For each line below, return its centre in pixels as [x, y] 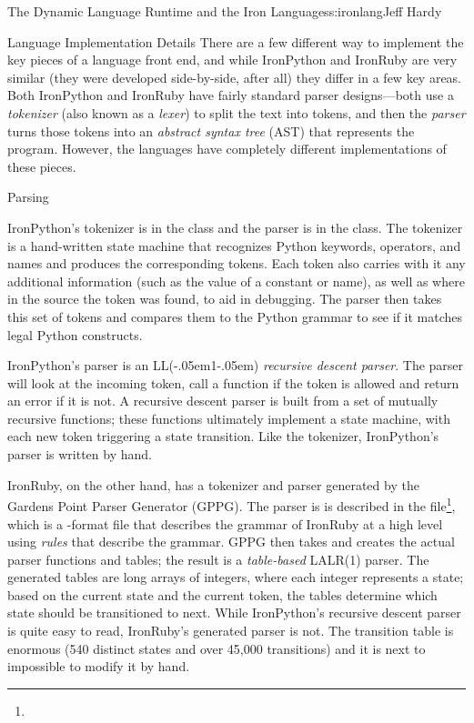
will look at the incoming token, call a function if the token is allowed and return [233, 382]
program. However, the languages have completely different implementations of [227, 149]
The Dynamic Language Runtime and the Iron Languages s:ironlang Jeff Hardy [225, 11]
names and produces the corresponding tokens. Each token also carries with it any [237, 263]
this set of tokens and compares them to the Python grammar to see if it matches [235, 316]
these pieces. [42, 166]
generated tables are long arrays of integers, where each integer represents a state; [236, 577]
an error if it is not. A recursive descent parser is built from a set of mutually [223, 401]
